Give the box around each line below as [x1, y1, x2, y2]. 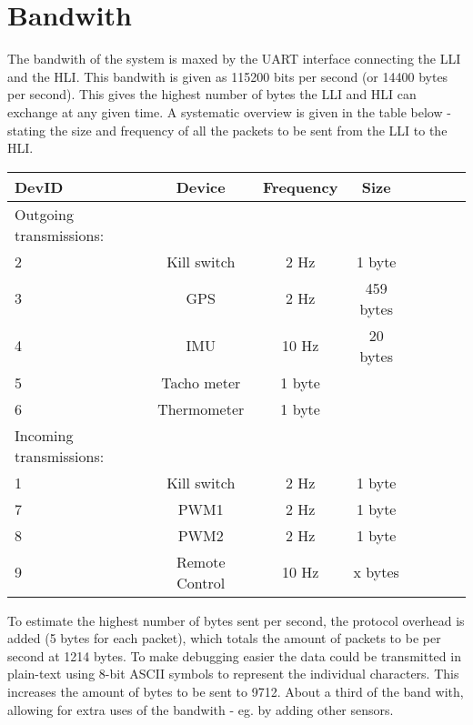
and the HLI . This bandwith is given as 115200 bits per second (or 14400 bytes [7, 66, 448, 86]
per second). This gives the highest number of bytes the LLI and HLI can [7, 85, 417, 104]
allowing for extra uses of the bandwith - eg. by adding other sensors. [7, 700, 394, 719]
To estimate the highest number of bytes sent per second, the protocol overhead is [7, 610, 465, 629]
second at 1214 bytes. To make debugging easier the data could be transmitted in [7, 646, 461, 665]
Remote [176, 550, 226, 572]
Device [176, 176, 226, 197]
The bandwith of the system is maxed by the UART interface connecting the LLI [7, 49, 461, 68]
